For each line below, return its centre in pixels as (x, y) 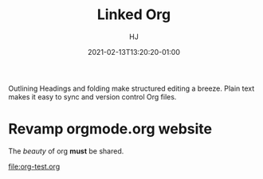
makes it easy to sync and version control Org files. (92, 96)
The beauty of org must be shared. (66, 151)
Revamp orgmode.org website (110, 129)
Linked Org (134, 15)
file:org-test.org (34, 166)
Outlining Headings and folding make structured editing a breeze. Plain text (131, 88)
